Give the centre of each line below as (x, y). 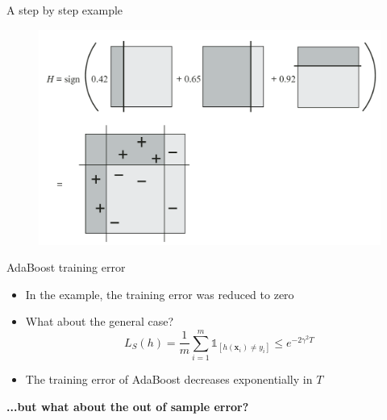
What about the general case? (100, 321)
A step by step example (65, 10)
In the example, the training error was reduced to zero (160, 294)
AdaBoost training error (66, 267)
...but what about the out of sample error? (128, 406)
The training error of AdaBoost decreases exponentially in (169, 379)
